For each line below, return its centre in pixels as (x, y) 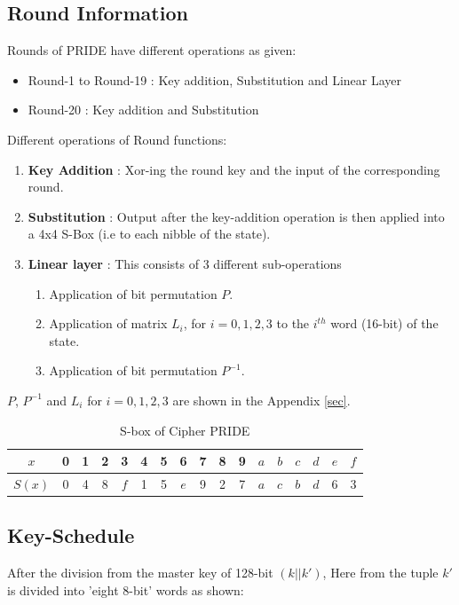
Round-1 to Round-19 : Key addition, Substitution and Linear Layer (215, 79)
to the (293, 323)
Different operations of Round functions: (117, 139)
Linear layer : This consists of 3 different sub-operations (185, 263)
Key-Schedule (71, 535)
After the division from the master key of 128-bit (140, 573)
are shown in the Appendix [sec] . (261, 400)
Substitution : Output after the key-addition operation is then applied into (236, 216)
